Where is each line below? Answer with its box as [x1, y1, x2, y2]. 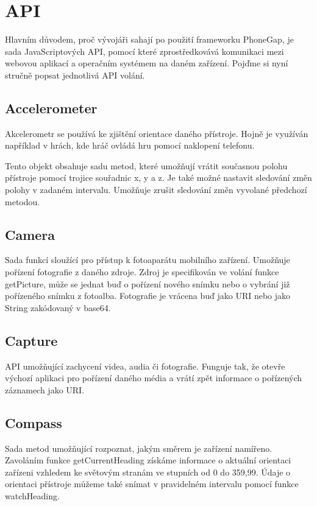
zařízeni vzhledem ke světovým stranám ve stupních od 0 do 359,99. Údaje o [5, 465, 291, 478]
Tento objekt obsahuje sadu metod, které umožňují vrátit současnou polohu [5, 159, 288, 172]
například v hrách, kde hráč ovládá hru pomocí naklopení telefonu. [5, 139, 255, 152]
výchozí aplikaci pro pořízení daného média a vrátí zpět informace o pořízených [5, 371, 302, 384]
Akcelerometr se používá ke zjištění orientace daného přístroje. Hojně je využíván [5, 127, 308, 139]
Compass [5, 413, 62, 432]
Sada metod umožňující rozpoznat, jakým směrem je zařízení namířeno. [5, 441, 272, 454]
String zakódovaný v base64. [5, 301, 111, 314]
